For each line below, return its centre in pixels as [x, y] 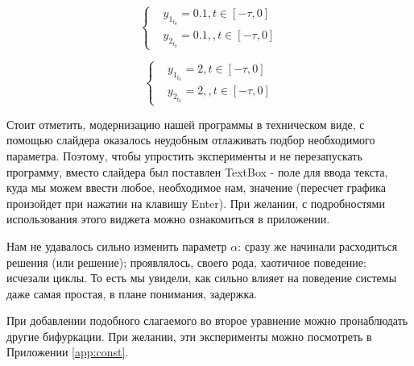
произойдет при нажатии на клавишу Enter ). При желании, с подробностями [196, 203]
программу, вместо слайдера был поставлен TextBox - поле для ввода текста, [197, 171]
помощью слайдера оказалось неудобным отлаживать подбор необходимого [191, 140]
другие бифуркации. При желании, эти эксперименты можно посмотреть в [189, 336]
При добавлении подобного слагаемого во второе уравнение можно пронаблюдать [207, 320]
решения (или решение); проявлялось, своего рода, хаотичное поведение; [186, 262]
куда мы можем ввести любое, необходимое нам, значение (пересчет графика [196, 187]
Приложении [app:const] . [68, 352]
